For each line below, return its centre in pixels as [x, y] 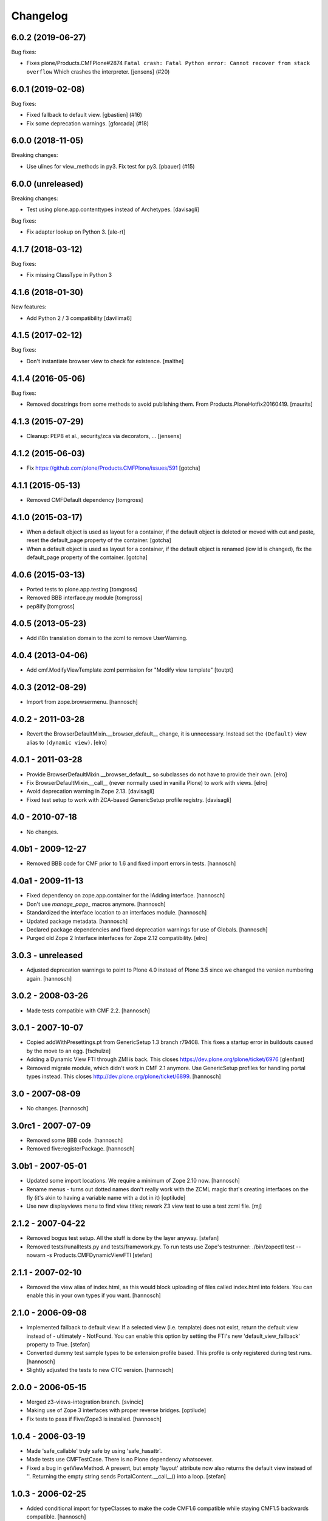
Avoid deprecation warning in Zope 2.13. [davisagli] [90, 792]
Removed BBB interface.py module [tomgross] [84, 598]
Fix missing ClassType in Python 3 [69, 275]
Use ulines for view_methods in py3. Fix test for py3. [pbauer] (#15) [111, 166]
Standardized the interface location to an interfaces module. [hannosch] [117, 913]
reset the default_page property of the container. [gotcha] [99, 540]
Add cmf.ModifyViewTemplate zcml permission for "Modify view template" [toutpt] [130, 670]
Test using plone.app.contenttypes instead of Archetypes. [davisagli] [113, 209]
